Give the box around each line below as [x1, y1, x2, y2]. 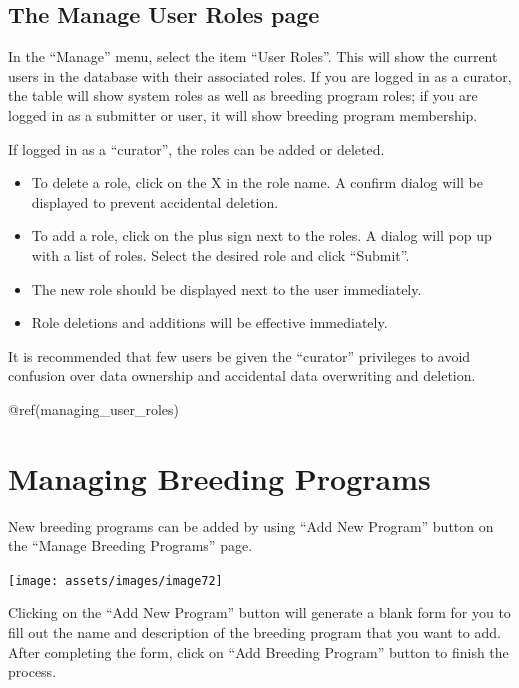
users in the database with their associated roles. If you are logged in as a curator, [8, 65, 512, 86]
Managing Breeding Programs [8, 457, 431, 498]
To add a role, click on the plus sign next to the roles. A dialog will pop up [31, 225, 492, 246]
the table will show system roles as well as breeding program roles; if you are [8, 85, 478, 106]
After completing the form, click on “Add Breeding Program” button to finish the [8, 641, 509, 662]
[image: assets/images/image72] [8, 573, 223, 588]
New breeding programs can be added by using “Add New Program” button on [8, 515, 494, 536]
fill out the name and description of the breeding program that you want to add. [8, 622, 501, 643]
